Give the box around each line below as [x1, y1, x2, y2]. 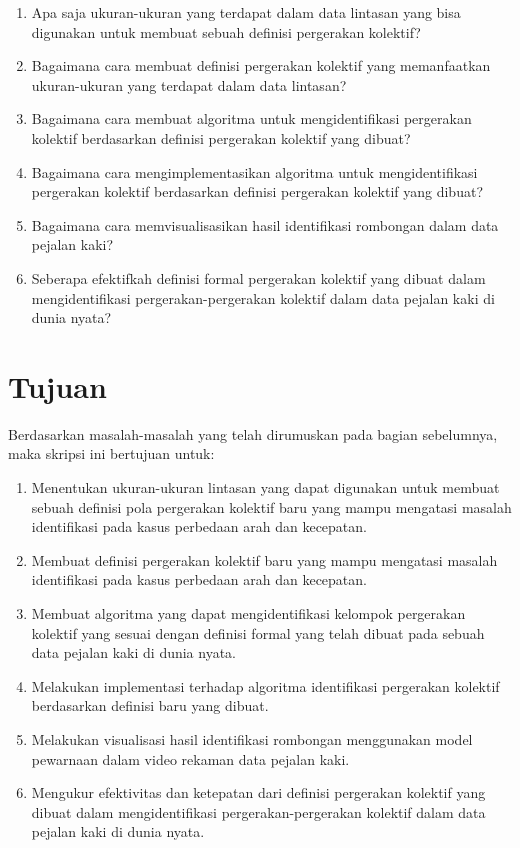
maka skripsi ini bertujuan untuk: [8, 443, 215, 464]
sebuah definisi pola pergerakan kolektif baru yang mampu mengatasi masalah [31, 496, 512, 517]
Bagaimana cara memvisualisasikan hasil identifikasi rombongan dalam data [31, 214, 499, 235]
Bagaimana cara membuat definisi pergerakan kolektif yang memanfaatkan [31, 55, 491, 76]
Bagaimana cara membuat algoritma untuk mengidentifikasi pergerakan [31, 108, 472, 129]
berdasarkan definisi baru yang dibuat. [31, 695, 269, 716]
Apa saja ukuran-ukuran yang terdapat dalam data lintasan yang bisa [31, 2, 461, 22]
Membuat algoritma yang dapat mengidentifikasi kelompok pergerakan [31, 603, 466, 623]
